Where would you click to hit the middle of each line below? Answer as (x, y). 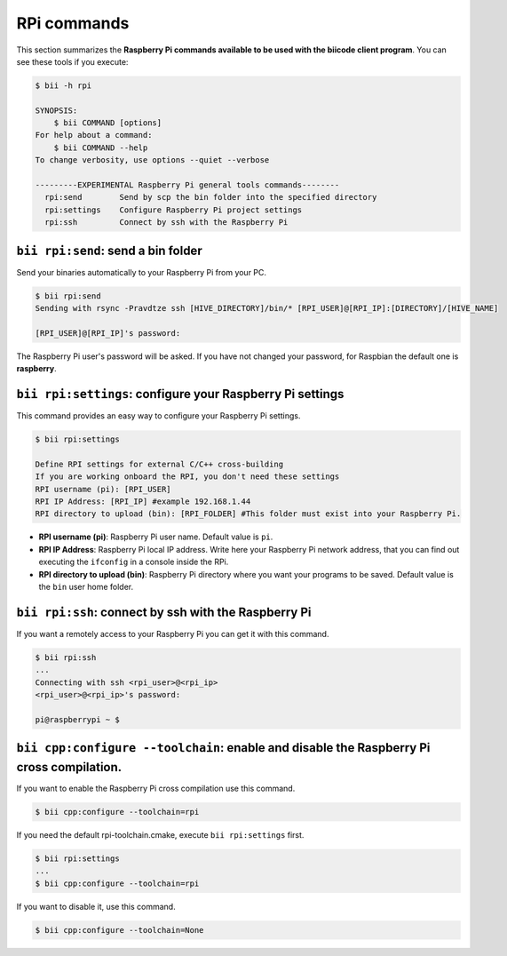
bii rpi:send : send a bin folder (110, 250)
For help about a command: (94, 135)
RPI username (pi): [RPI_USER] (103, 489)
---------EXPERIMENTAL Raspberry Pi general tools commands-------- (187, 185)
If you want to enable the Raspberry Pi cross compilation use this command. (156, 788)
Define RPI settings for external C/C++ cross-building (159, 464)
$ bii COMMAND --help (101, 147)
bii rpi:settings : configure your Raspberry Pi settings (180, 394)
